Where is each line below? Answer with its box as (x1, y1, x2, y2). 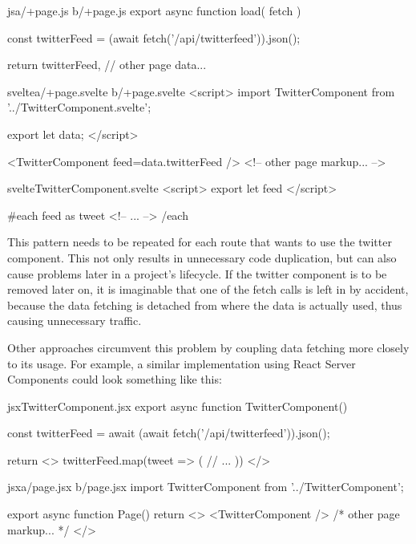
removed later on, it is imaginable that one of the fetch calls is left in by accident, (7, 281, 409, 298)
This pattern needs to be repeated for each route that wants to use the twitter (7, 233, 392, 250)
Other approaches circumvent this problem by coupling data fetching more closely (7, 339, 410, 355)
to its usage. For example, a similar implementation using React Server (7, 355, 356, 371)
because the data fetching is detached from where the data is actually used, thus (7, 296, 402, 313)
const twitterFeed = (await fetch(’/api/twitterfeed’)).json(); (7, 29, 301, 46)
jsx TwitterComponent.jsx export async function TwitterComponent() (7, 397, 348, 414)
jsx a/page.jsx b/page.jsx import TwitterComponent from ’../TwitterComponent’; (7, 478, 404, 495)
